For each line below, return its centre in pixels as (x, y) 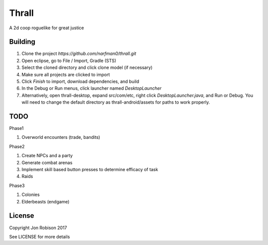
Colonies (31, 195)
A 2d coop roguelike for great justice (47, 28)
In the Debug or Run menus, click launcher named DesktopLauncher (92, 88)
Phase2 (17, 146)
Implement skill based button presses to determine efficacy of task (90, 170)
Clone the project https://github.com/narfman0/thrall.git (79, 54)
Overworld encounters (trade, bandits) (61, 137)
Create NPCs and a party (47, 156)
